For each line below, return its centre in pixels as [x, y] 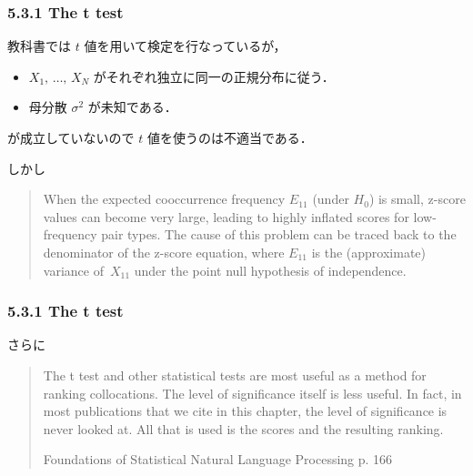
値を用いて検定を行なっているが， [185, 46]
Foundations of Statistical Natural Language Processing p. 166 [218, 459]
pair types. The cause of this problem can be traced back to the [279, 234]
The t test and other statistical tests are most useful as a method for [235, 375]
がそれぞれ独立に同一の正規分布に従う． [214, 76]
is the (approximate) [369, 252]
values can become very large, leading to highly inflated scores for [226, 216]
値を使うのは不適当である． [230, 137]
